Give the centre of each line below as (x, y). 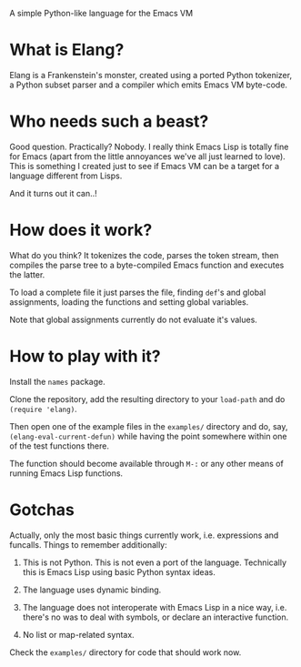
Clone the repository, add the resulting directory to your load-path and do (147, 399)
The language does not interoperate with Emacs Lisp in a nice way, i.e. (155, 607)
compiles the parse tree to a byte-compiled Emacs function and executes (147, 265)
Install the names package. (58, 381)
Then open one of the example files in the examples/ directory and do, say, (149, 426)
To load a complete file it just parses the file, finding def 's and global (138, 292)
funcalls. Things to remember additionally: (89, 544)
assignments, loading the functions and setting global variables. (129, 302)
